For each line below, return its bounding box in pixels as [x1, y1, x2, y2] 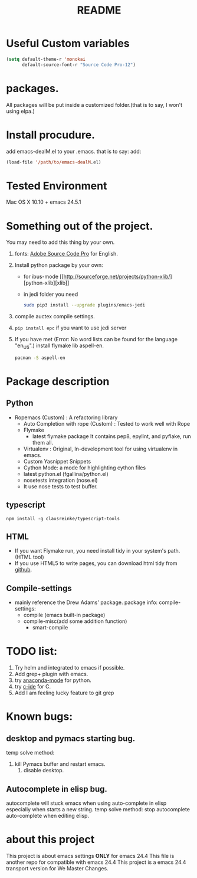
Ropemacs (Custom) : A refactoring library [14, 414, 118, 421]
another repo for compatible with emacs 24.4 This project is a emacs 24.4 [6, 859, 186, 866]
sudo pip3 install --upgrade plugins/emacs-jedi [23, 302, 146, 308]
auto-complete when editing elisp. [6, 812, 90, 820]
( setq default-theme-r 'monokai [6, 56, 86, 62]
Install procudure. [6, 128, 96, 142]
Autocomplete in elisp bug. [6, 784, 108, 794]
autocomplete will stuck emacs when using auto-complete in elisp [6, 799, 167, 807]
